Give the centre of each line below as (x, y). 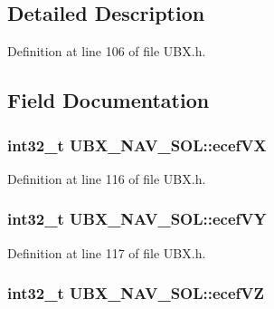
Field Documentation (109, 100)
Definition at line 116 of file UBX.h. (107, 178)
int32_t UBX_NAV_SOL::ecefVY (137, 219)
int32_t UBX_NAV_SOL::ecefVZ (136, 293)
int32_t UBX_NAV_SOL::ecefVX (137, 145)
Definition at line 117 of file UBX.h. (107, 252)
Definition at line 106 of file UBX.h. (107, 51)
